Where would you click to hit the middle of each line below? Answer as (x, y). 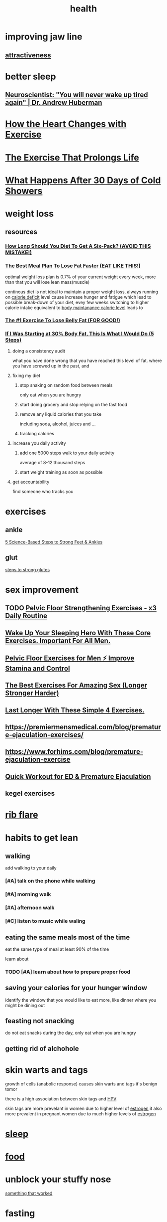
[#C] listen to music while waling (45, 921)
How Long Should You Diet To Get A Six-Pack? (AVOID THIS (78, 246)
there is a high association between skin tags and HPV (61, 1099)
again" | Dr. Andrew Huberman (54, 103)
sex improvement (42, 590)
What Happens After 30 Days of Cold (83, 180)
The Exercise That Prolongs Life (72, 157)
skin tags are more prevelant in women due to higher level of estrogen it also (84, 1108)
